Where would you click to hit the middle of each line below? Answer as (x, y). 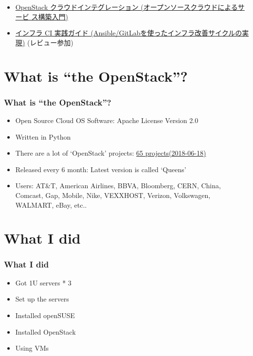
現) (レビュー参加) (44, 42)
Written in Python (43, 136)
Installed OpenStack (45, 331)
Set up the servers (42, 299)
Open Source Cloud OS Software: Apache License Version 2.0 (107, 120)
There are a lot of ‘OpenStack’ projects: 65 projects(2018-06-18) (111, 153)
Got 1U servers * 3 (43, 282)
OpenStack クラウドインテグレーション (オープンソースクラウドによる (126, 7)
